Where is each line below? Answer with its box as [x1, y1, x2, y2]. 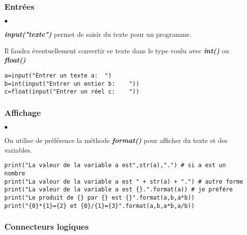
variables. [4, 144, 32, 155]
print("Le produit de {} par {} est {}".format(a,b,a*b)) [4, 194, 195, 201]
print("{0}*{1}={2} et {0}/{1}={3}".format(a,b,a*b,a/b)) [4, 202, 195, 209]
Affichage [4, 106, 41, 118]
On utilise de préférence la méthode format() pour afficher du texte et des [4, 135, 228, 145]
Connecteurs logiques [4, 220, 89, 233]
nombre [4, 170, 25, 177]
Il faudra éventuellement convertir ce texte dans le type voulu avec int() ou [4, 45, 229, 55]
